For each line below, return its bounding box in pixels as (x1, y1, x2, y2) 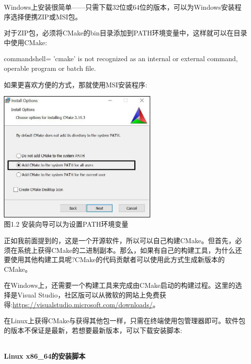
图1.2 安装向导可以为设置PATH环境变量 (4, 219, 128, 229)
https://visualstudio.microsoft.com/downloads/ (12, 299, 153, 309)
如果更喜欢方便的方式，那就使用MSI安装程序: (4, 79, 147, 89)
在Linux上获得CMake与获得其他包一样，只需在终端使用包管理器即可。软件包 (4, 315, 246, 326)
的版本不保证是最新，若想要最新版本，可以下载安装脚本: (4, 325, 182, 335)
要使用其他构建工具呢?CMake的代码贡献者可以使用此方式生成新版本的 (4, 254, 225, 265)
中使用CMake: (4, 37, 47, 47)
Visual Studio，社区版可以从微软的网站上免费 (17, 290, 159, 300)
